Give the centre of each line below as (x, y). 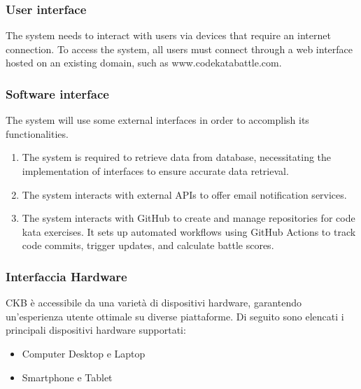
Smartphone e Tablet (67, 377)
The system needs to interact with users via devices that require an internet (168, 35)
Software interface (57, 93)
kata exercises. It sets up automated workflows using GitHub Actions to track (189, 231)
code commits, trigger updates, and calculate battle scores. (148, 245)
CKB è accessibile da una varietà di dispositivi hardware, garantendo (154, 303)
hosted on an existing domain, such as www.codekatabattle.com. (144, 63)
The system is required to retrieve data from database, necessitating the (177, 157)
